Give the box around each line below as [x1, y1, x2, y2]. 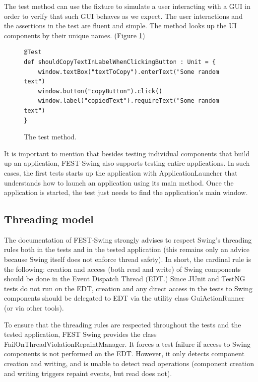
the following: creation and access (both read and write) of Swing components [4, 263, 241, 274]
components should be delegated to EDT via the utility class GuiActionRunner [4, 293, 245, 303]
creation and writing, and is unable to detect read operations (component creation [4, 358, 254, 369]
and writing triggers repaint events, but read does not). [4, 368, 172, 378]
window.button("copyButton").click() [38, 87, 163, 95]
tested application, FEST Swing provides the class [4, 329, 157, 339]
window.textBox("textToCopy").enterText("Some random [38, 68, 219, 75]
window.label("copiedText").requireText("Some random [38, 97, 219, 105]
